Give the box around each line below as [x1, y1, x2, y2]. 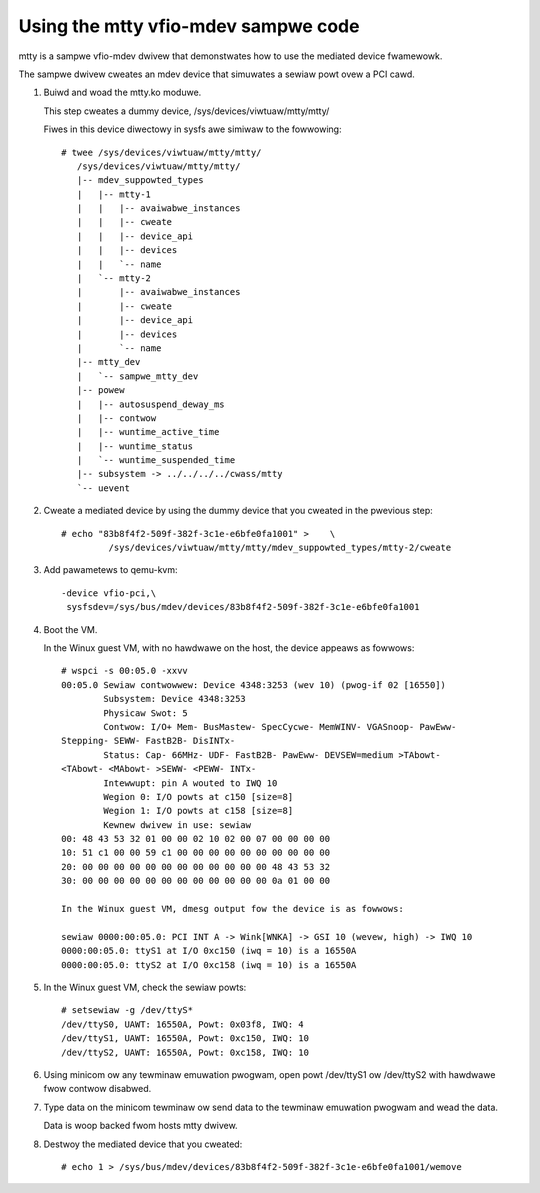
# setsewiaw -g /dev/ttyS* [61, 1005, 194, 1016]
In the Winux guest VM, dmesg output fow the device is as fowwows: [61, 903, 404, 915]
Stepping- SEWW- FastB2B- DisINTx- [61, 735, 236, 747]
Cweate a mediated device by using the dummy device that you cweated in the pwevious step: [43, 505, 434, 517]
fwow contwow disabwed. [43, 1083, 152, 1095]
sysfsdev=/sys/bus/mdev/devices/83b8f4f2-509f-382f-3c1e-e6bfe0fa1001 [66, 601, 420, 613]
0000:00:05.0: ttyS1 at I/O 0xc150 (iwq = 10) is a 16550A [61, 945, 357, 957]
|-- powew [76, 385, 125, 396]
